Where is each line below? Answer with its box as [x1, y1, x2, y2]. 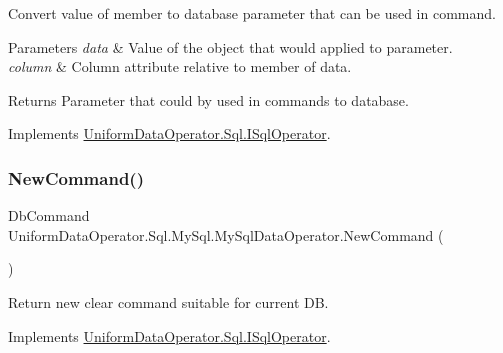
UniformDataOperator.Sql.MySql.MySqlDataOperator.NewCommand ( [8, 224, 444, 245]
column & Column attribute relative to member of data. [8, 56, 352, 77]
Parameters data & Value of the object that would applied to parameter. [8, 36, 453, 57]
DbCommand [8, 205, 90, 226]
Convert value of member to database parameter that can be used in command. [8, 3, 496, 23]
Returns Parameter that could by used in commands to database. [8, 89, 409, 110]
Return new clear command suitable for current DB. [8, 291, 329, 312]
